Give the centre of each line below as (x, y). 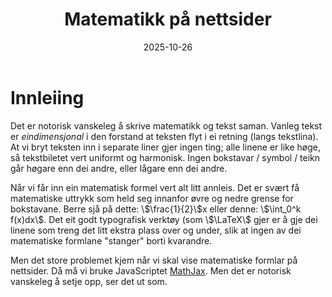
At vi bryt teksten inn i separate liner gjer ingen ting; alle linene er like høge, (166, 147)
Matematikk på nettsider (168, 19)
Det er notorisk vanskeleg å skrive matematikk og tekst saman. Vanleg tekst (166, 125)
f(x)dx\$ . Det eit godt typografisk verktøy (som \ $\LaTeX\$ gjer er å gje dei (164, 219)
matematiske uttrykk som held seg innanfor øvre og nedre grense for (152, 198)
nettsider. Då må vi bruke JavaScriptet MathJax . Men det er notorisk (151, 270)
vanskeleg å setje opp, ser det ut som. (89, 281)
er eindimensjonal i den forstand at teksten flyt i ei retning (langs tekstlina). (164, 136)
